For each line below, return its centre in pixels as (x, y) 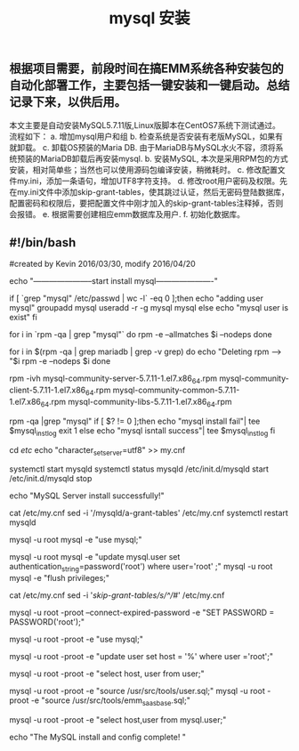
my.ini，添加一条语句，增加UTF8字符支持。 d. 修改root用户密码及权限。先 (152, 181)
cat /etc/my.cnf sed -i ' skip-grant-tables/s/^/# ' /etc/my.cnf (117, 595)
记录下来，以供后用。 (68, 102)
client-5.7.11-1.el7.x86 (48, 390)
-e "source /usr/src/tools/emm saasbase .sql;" (111, 701)
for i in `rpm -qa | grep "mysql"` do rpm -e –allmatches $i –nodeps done (141, 335)
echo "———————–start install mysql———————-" (113, 281)
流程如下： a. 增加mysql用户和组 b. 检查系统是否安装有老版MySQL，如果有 (146, 136)
